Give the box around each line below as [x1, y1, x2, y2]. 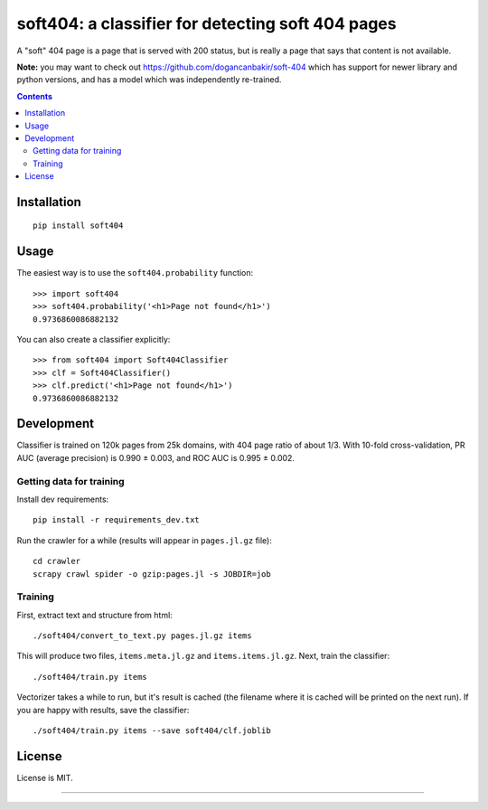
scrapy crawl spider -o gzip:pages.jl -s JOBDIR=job [33, 569, 271, 579]
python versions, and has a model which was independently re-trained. [16, 74, 282, 85]
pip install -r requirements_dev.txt [33, 515, 201, 525]
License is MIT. [16, 772, 73, 783]
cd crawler [33, 556, 81, 567]
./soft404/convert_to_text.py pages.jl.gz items [33, 631, 252, 641]
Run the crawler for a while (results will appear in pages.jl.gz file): [16, 534, 273, 546]
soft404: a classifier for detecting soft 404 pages [16, 14, 397, 33]
